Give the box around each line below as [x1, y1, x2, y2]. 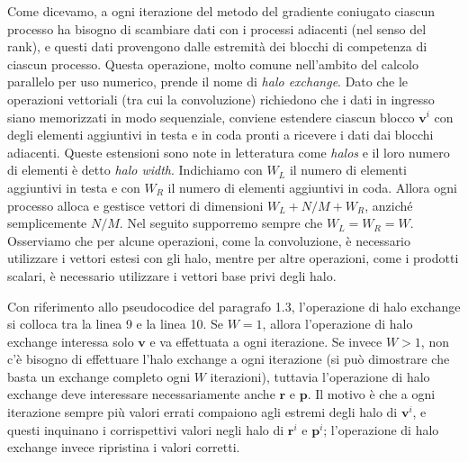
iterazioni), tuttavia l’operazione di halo [210, 367, 430, 385]
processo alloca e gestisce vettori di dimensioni [7, 195, 264, 214]
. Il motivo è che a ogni [307, 385, 436, 403]
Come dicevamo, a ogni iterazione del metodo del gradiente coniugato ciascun [7, 2, 435, 20]
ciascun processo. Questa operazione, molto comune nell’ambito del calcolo [7, 54, 418, 73]
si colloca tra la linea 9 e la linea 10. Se [7, 314, 224, 333]
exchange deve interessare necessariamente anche [7, 385, 275, 403]
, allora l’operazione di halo [262, 314, 413, 333]
